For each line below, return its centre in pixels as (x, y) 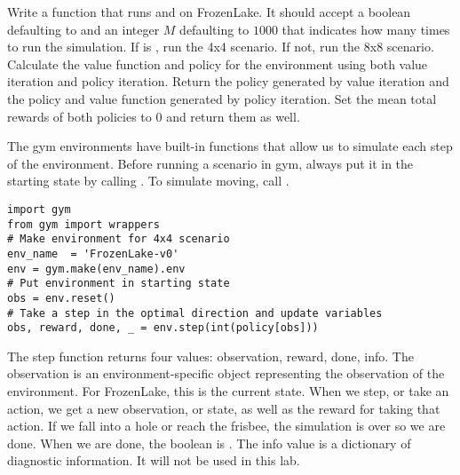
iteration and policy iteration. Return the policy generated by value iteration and (228, 81)
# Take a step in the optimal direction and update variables (195, 313)
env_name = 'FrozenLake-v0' (93, 253)
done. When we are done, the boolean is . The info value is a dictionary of (209, 443)
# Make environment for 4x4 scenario (119, 239)
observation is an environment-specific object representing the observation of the (226, 373)
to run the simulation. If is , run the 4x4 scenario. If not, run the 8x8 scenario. (221, 47)
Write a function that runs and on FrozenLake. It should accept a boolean (209, 12)
